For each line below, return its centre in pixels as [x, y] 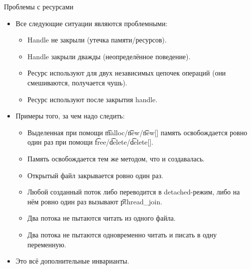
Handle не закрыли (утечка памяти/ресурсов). [97, 40]
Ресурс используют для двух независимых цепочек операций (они [126, 73]
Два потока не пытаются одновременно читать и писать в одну [122, 234]
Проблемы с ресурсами [39, 6]
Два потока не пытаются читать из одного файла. [102, 218]
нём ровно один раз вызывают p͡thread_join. [95, 201]
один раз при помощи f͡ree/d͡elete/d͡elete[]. [90, 142]
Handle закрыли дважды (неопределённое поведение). [109, 56]
